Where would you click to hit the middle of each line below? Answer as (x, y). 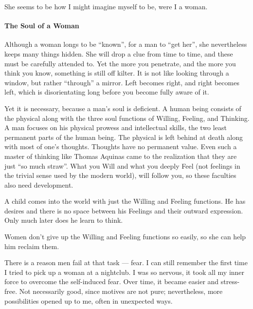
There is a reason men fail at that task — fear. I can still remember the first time (126, 262)
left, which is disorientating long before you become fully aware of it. (107, 92)
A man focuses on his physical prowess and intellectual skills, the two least (116, 127)
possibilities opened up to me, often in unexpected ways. (89, 300)
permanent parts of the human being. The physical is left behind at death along (124, 137)
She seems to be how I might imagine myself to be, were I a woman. (106, 6)
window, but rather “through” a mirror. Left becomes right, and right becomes (122, 82)
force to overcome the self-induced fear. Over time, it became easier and (112, 281)
